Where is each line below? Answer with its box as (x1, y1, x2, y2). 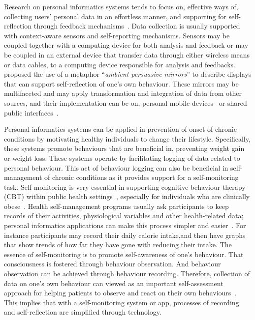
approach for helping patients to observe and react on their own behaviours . (4, 288, 237, 298)
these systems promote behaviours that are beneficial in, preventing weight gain (4, 143, 245, 153)
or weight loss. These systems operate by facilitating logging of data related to (4, 152, 240, 163)
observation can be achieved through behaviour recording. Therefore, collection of (4, 268, 250, 279)
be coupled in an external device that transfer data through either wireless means (4, 49, 250, 59)
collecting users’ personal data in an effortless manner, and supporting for (4, 11, 226, 21)
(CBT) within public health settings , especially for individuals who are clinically (4, 191, 250, 202)
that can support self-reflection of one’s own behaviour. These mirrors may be (4, 78, 239, 88)
